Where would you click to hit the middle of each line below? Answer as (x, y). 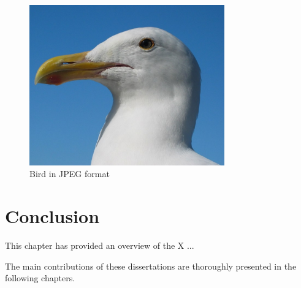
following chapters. (40, 278)
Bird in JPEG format (70, 174)
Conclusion (52, 216)
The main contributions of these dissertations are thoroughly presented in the (151, 266)
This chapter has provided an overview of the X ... (100, 245)
